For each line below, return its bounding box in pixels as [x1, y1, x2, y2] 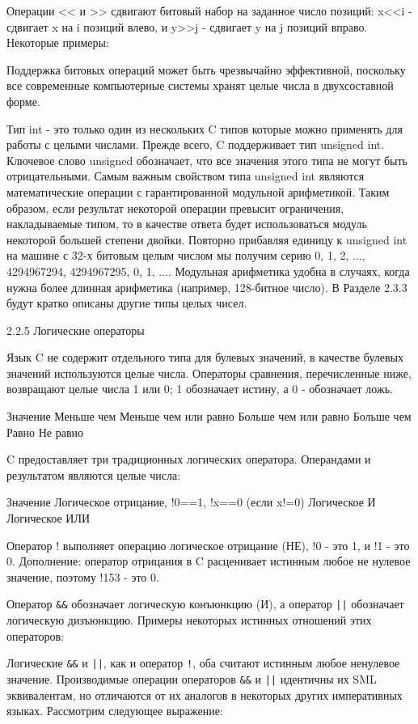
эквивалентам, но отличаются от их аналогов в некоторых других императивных [6, 686, 403, 703]
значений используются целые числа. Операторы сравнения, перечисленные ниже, [6, 364, 412, 381]
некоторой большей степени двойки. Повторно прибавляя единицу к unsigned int [6, 231, 407, 248]
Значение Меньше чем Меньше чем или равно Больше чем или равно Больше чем [6, 408, 412, 425]
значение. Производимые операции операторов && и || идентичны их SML [6, 670, 377, 687]
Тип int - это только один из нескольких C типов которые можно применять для [6, 120, 403, 137]
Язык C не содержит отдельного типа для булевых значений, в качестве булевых [6, 349, 404, 366]
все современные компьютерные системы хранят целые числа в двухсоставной [6, 77, 394, 94]
